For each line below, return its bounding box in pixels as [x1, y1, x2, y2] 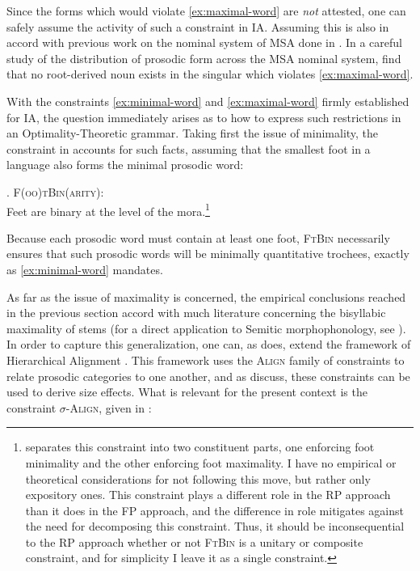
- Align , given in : [65, 399, 152, 416]
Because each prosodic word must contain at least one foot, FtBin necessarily [6, 229, 390, 246]
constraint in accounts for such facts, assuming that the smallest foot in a [6, 140, 371, 157]
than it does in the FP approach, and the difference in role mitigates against [25, 501, 404, 518]
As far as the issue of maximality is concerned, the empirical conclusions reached [6, 288, 406, 305]
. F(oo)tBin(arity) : [6, 183, 104, 200]
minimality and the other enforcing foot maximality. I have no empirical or [25, 454, 397, 471]
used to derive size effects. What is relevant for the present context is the [6, 383, 367, 400]
